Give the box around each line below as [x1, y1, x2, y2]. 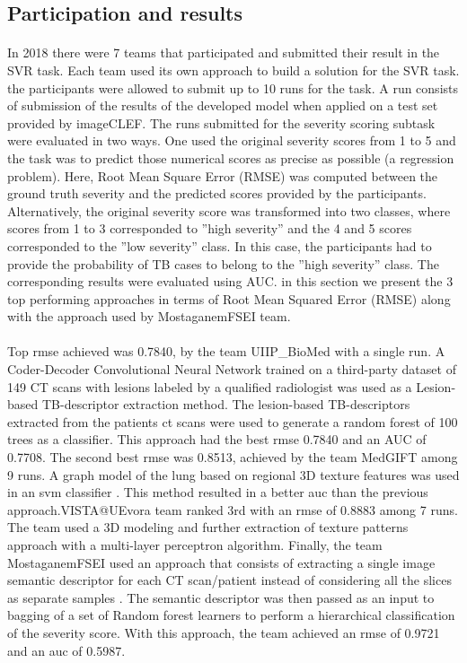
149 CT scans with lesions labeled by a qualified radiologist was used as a [7, 377, 412, 396]
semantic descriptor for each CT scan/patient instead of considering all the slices [7, 571, 452, 589]
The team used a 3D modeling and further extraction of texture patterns [7, 518, 409, 537]
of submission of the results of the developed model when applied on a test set [7, 96, 438, 115]
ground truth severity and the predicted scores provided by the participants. [7, 184, 427, 203]
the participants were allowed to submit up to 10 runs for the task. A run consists [7, 78, 458, 97]
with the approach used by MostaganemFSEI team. [7, 307, 291, 326]
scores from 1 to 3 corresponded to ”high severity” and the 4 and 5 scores [7, 219, 412, 238]
